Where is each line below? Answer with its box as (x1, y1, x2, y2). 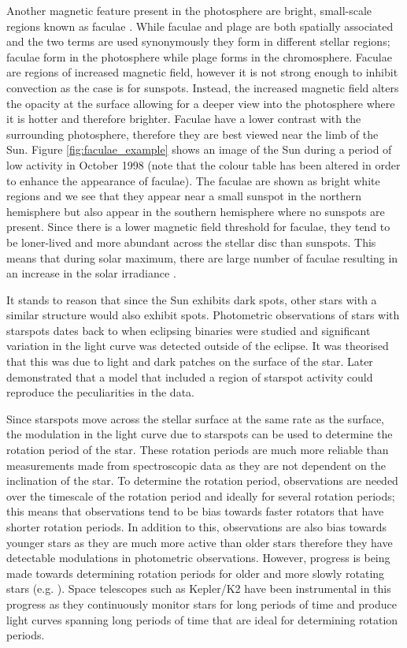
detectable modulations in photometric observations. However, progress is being (6, 549, 390, 566)
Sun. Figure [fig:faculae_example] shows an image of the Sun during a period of (6, 141, 392, 158)
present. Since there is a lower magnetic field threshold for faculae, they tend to (6, 218, 390, 235)
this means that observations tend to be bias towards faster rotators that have (6, 503, 384, 520)
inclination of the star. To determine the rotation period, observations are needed (6, 472, 398, 489)
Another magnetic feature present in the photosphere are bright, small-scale (6, 2, 372, 18)
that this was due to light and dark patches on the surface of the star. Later (6, 353, 373, 370)
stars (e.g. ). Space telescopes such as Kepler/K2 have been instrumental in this (6, 580, 391, 597)
